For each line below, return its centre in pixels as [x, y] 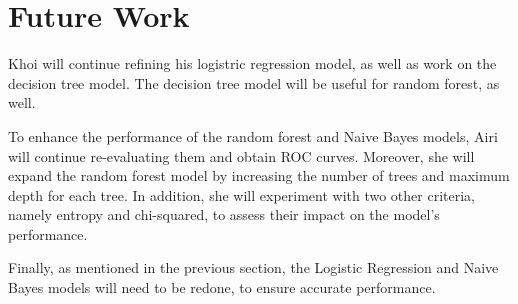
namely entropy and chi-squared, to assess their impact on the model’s [224, 214]
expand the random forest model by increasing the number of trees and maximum [259, 175]
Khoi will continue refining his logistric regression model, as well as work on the [252, 63]
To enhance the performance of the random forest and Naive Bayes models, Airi [253, 135]
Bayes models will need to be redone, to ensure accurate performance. [222, 287]
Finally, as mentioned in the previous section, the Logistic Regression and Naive [253, 267]
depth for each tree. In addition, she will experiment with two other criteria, [241, 194]
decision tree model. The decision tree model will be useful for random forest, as [254, 82]
